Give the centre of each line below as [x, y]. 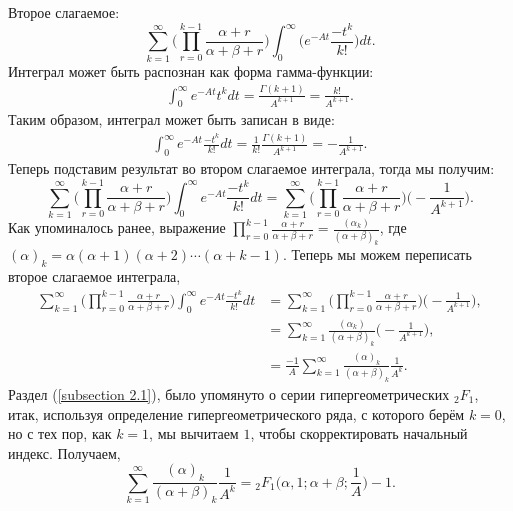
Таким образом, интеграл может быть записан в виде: [171, 119]
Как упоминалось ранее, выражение [117, 227]
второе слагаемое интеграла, [94, 276]
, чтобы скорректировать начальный [359, 433]
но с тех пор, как [60, 433]
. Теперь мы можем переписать [377, 254]
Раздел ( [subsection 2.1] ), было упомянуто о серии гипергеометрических [229, 393]
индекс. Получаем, [64, 452]
